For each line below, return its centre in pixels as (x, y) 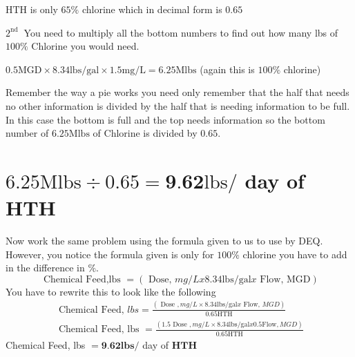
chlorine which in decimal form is (152, 9)
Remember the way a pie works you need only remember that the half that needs (177, 92)
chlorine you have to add (295, 254)
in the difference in (45, 268)
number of (27, 133)
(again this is (227, 69)
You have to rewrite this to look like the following (111, 291)
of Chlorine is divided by (145, 133)
